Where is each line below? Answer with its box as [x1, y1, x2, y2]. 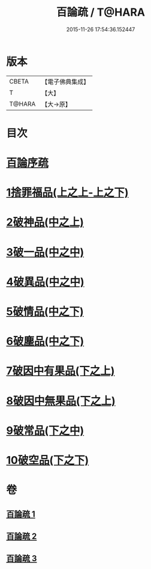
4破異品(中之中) [6, 275, 85, 288]
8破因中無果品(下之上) [6, 394, 116, 407]
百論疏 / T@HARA [56, 5, 146, 19]
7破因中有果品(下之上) [6, 364, 115, 378]
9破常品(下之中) [6, 424, 84, 437]
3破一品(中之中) [6, 245, 84, 259]
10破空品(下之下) [6, 453, 89, 467]
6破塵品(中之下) [6, 335, 84, 348]
